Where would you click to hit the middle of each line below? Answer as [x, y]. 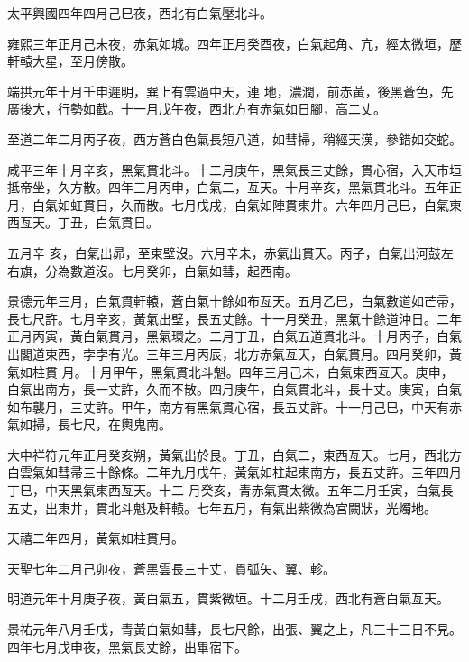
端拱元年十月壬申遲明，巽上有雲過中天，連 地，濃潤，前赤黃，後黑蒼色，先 [230, 91]
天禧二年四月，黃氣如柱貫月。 [96, 538]
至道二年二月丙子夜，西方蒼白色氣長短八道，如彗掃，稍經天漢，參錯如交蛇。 [234, 138]
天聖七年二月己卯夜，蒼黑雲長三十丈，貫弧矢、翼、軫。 [171, 568]
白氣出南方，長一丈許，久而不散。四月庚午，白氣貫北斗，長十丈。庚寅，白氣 [234, 389]
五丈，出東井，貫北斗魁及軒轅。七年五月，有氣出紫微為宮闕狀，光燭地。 [222, 507]
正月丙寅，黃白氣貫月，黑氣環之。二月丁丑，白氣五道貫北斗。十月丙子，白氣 [234, 336]
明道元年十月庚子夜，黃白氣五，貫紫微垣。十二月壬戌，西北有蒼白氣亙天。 [228, 598]
